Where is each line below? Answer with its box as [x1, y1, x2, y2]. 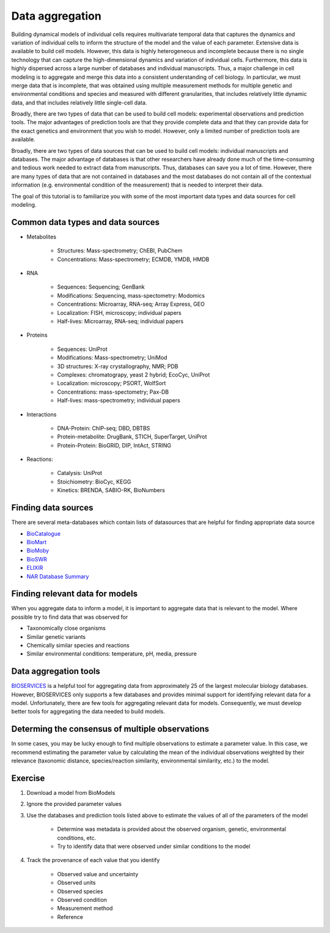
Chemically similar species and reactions [26, 641, 130, 649]
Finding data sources [11, 503, 94, 513]
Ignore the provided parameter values [26, 800, 122, 808]
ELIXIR [26, 564, 43, 572]
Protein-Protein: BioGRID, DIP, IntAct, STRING [57, 441, 172, 449]
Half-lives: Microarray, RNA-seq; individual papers [57, 318, 184, 325]
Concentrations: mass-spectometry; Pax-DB [57, 388, 169, 396]
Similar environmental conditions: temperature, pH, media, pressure [26, 650, 197, 657]
